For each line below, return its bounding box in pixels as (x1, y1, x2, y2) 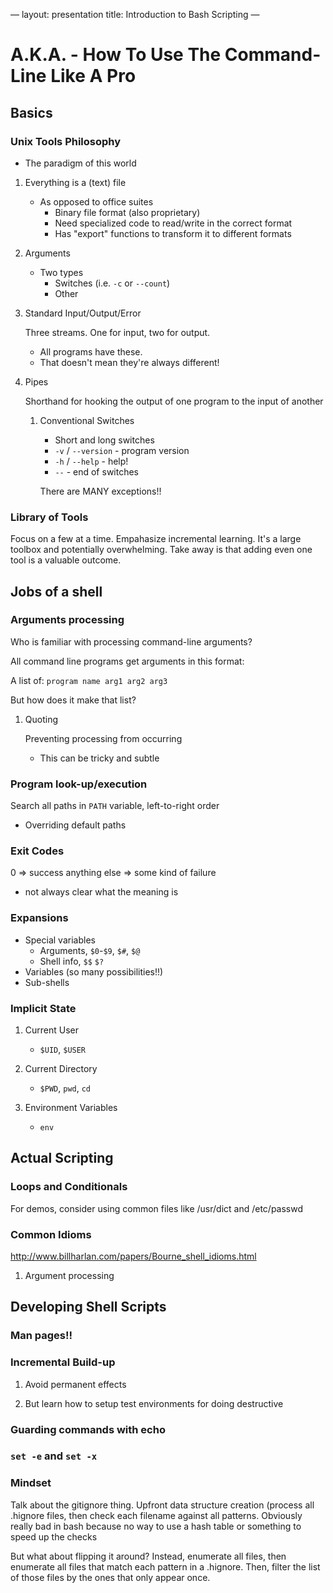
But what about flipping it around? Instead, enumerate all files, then (10, 1550, 287, 1562)
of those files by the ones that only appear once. (10, 1571, 211, 1583)
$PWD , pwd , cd (39, 1082, 92, 1094)
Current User (24, 1024, 80, 1036)
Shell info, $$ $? (39, 955, 105, 967)
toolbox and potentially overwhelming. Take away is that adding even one (10, 544, 313, 556)
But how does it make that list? (10, 694, 137, 706)
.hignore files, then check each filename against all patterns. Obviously (10, 1509, 303, 1521)
